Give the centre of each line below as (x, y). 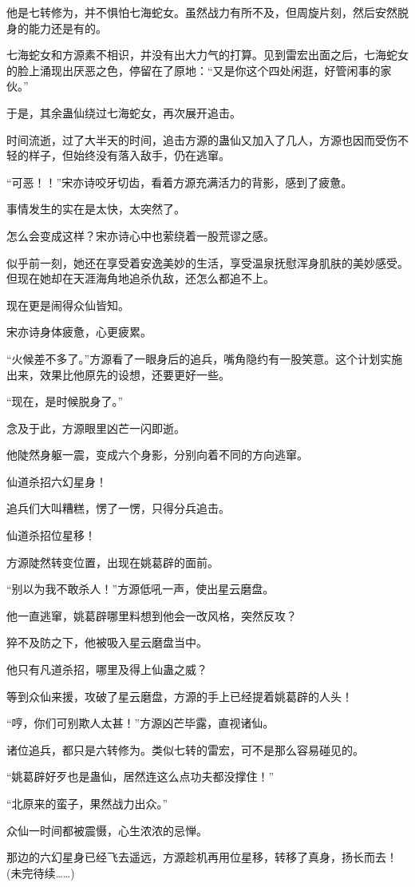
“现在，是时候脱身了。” (65, 401)
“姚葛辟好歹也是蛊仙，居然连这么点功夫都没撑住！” (140, 776)
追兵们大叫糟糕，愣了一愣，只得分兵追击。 (118, 508)
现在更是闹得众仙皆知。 (68, 305)
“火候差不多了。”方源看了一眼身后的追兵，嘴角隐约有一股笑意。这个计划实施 (205, 358)
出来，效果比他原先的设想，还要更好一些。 (118, 374)
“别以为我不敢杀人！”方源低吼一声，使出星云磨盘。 (140, 589)
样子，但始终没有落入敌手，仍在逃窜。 (129, 155)
